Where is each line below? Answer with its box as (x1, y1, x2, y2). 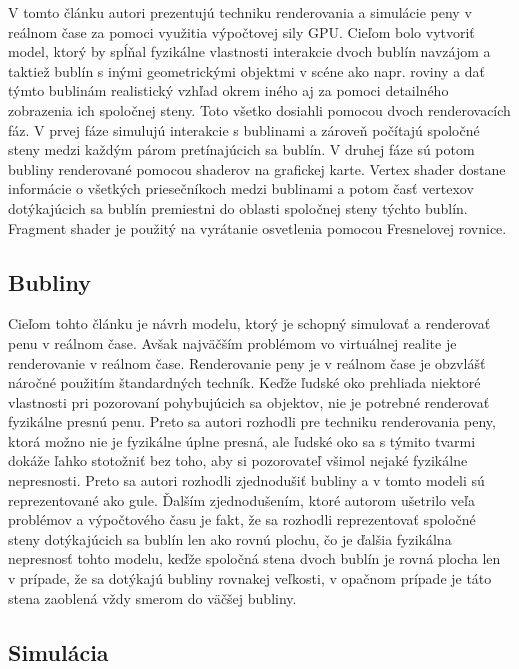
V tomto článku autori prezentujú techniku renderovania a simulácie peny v (8, 2, 472, 22)
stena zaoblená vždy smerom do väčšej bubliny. (8, 587, 297, 608)
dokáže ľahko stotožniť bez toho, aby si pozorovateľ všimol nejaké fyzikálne (8, 450, 468, 471)
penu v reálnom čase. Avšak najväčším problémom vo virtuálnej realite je (8, 332, 457, 353)
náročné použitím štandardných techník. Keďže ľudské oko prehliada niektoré (8, 372, 481, 393)
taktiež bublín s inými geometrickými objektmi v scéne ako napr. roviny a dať (8, 60, 486, 81)
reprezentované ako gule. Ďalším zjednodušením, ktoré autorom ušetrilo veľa (8, 489, 475, 510)
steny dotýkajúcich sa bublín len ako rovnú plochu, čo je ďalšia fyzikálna (8, 528, 452, 549)
